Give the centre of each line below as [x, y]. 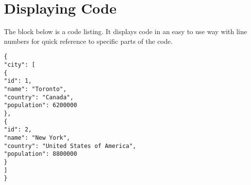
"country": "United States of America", [70, 146]
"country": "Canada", [39, 97]
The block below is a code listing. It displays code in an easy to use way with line [125, 31]
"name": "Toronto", [35, 89]
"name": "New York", [37, 138]
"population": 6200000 [41, 105]
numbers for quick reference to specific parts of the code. [88, 41]
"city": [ [20, 65]
